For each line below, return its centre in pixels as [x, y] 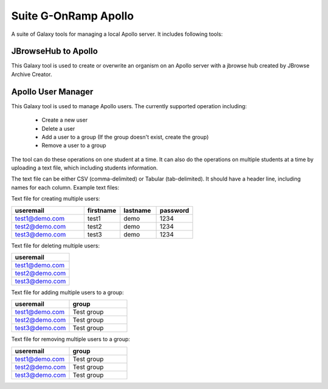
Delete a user [58, 128]
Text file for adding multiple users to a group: [67, 292]
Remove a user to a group [74, 145]
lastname [137, 210]
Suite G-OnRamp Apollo [73, 16]
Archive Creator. [32, 74]
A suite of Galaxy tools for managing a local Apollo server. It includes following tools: [117, 34]
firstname [102, 210]
